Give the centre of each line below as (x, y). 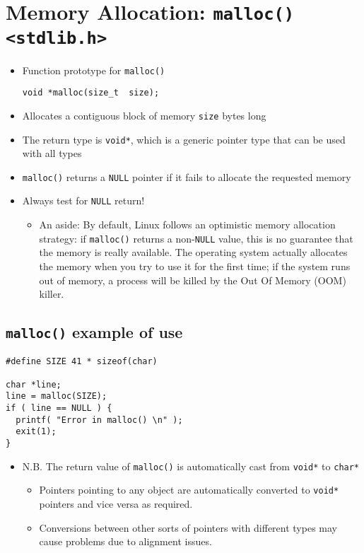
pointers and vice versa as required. (116, 504)
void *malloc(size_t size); (91, 93)
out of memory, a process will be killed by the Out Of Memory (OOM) (193, 280)
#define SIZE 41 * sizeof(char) (82, 361)
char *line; (34, 384)
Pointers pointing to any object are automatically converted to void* (189, 490)
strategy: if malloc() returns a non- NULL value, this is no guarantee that (196, 238)
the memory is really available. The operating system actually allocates (193, 252)
